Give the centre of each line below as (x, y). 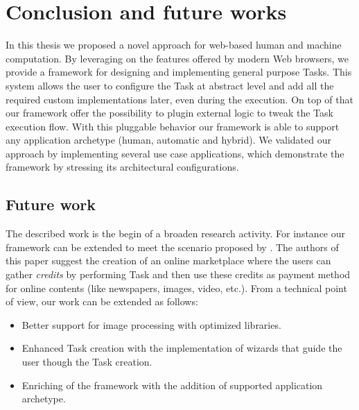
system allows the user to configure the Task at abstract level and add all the (170, 85)
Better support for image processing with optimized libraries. (151, 324)
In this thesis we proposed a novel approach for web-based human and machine (174, 45)
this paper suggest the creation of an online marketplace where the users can (168, 260)
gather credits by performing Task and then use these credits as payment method (178, 274)
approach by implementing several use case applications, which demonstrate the (175, 153)
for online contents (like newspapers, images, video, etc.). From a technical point (176, 288)
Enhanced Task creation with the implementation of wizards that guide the (182, 348)
